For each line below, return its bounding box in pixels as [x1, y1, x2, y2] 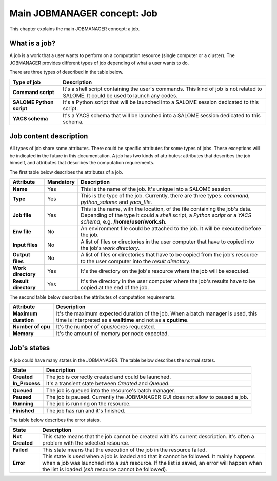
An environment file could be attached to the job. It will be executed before [80, 225, 262, 232]
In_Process [12, 380, 41, 387]
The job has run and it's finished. [46, 407, 126, 414]
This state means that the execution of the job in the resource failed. [42, 446, 207, 453]
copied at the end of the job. [80, 284, 149, 291]
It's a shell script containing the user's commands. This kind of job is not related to [62, 85, 262, 92]
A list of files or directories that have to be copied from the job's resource [80, 251, 258, 258]
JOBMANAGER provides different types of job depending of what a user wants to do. [9, 60, 189, 66]
